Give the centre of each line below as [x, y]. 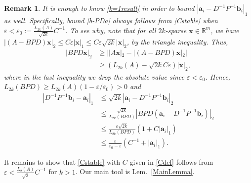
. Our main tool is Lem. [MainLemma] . [135, 171]
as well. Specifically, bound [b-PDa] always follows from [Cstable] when [111, 20]
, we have [225, 30]
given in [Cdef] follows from [171, 161]
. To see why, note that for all [111, 30]
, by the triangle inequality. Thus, [177, 42]
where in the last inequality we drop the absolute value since [94, 76]
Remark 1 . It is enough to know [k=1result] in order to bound [99, 8]
